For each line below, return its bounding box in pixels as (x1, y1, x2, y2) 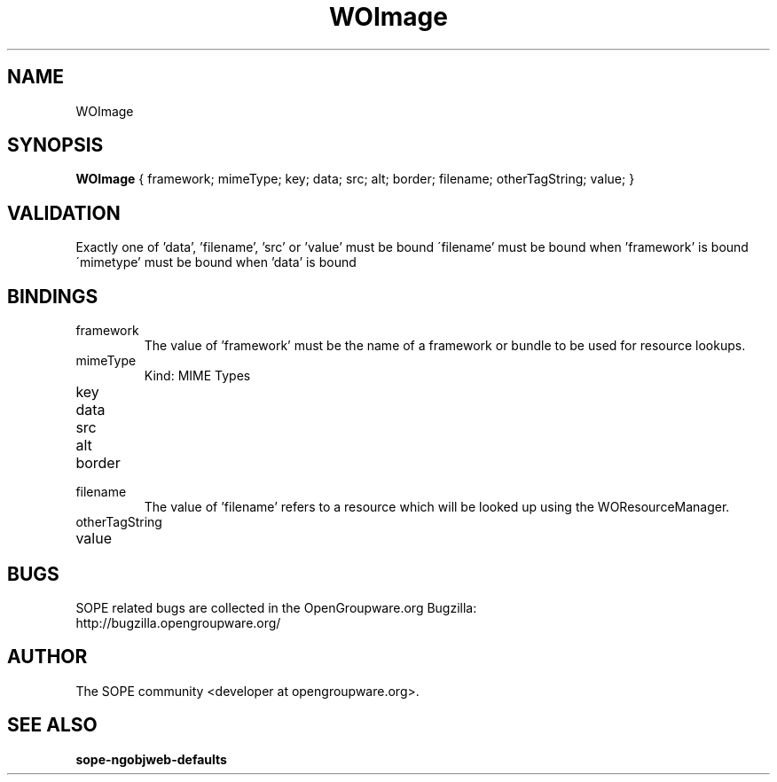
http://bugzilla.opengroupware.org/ (75, 614, 281, 630)
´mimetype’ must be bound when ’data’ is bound (75, 254, 357, 270)
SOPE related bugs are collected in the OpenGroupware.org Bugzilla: (75, 599, 477, 615)
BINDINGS (7, 285, 98, 308)
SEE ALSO (7, 714, 98, 737)
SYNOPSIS (7, 134, 104, 157)
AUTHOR (7, 645, 88, 669)
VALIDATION (7, 201, 121, 224)
